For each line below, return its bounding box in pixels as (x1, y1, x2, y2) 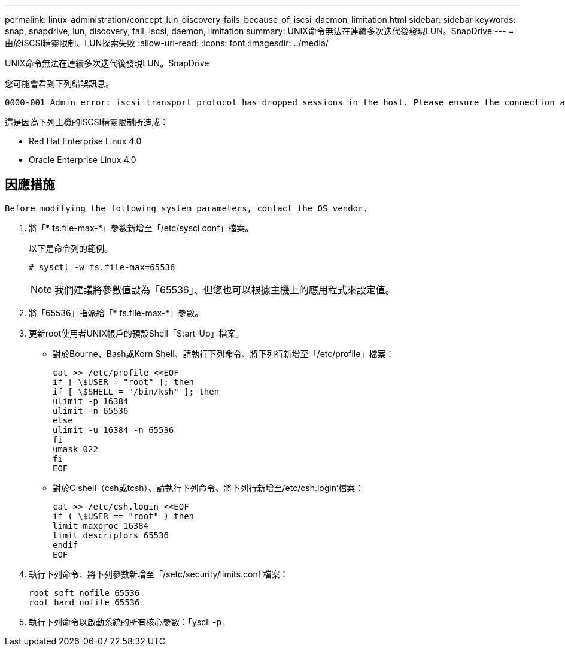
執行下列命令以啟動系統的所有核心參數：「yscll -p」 (29, 616, 230, 627)
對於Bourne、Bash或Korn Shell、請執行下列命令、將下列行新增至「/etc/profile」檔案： (53, 348, 394, 359)
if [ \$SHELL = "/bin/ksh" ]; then (53, 386, 220, 396)
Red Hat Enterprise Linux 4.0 (29, 136, 142, 146)
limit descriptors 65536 (53, 530, 169, 540)
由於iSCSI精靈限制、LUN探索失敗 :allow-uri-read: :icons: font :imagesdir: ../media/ (5, 38, 329, 48)
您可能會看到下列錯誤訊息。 (5, 78, 114, 89)
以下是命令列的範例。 (29, 243, 113, 253)
